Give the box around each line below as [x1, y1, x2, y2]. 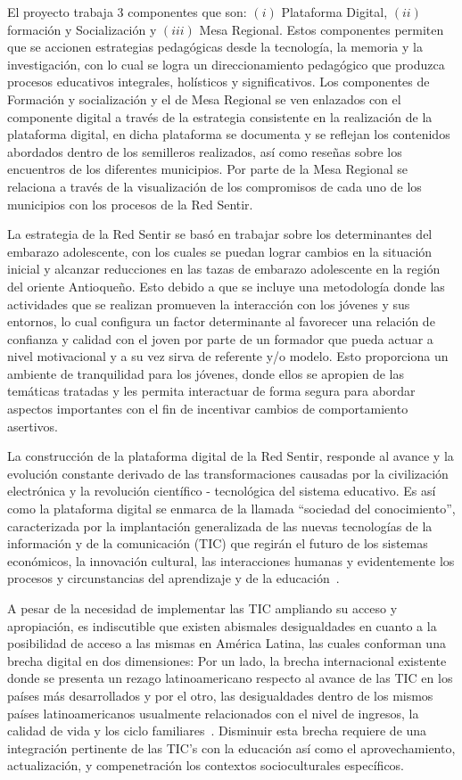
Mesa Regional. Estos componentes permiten [199, 20, 444, 38]
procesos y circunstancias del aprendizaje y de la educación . [7, 569, 340, 587]
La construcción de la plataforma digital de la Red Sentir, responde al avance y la [7, 447, 454, 465]
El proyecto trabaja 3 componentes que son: [7, 3, 247, 21]
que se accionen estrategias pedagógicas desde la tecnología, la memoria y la [7, 37, 423, 56]
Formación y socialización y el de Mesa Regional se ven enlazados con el [7, 89, 401, 108]
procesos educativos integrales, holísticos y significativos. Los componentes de [7, 72, 430, 91]
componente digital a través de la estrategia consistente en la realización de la [7, 107, 433, 126]
